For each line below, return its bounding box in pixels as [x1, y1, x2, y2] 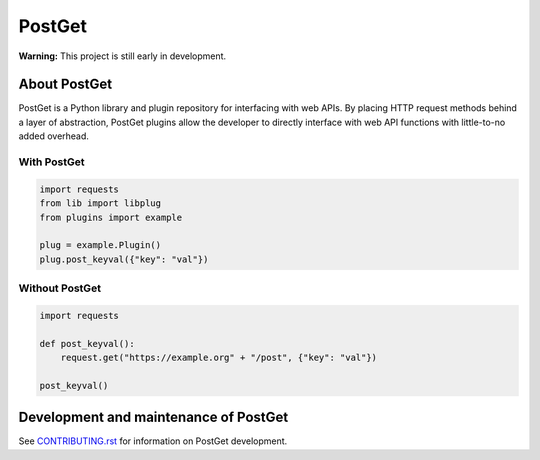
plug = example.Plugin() [39, 240, 162, 251]
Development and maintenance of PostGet [18, 409, 289, 426]
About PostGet [18, 76, 113, 93]
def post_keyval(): [39, 338, 135, 349]
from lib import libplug [39, 198, 162, 209]
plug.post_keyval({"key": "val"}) [39, 253, 209, 265]
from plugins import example [39, 211, 183, 223]
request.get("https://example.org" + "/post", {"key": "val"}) [60, 352, 378, 364]
